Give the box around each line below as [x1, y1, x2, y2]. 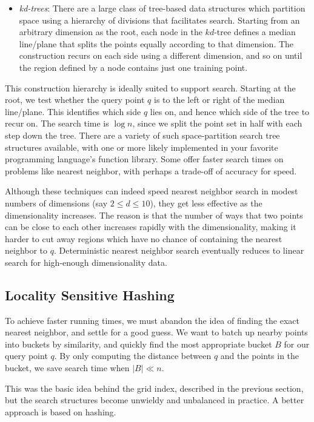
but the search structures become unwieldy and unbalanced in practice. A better [5, 394, 304, 406]
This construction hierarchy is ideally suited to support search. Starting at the [5, 81, 296, 94]
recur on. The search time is [5, 117, 109, 130]
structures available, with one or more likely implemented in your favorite [5, 140, 278, 153]
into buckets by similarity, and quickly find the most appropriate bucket [5, 337, 272, 350]
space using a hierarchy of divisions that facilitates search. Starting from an [19, 13, 300, 26]
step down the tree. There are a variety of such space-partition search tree [5, 128, 280, 141]
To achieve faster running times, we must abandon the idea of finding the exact [5, 314, 300, 326]
